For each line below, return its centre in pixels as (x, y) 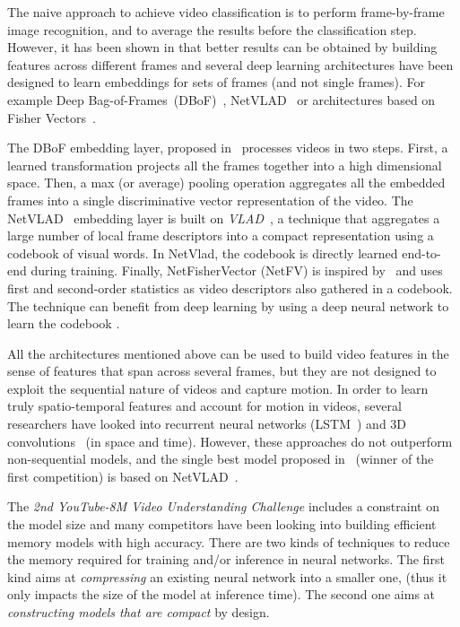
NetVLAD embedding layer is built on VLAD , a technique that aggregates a (224, 218)
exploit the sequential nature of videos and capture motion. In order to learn (218, 388)
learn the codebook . (64, 323)
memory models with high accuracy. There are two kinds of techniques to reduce (229, 541)
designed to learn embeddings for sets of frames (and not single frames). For (217, 82)
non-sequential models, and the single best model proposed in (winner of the (221, 459)
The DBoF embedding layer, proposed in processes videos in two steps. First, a (228, 148)
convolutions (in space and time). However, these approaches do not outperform (230, 441)
